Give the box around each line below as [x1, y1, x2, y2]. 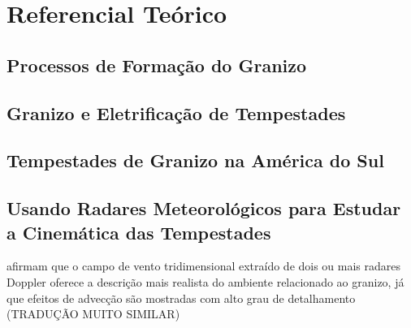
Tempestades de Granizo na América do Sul [6, 148, 384, 173]
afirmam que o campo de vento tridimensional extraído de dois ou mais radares [6, 257, 401, 274]
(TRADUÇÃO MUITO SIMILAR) [6, 305, 180, 322]
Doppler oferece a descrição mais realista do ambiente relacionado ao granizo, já [6, 273, 405, 290]
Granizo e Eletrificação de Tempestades [6, 100, 346, 125]
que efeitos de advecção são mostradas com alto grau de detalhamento [6, 289, 356, 306]
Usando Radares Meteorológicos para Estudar [6, 196, 401, 221]
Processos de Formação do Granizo [6, 52, 307, 77]
